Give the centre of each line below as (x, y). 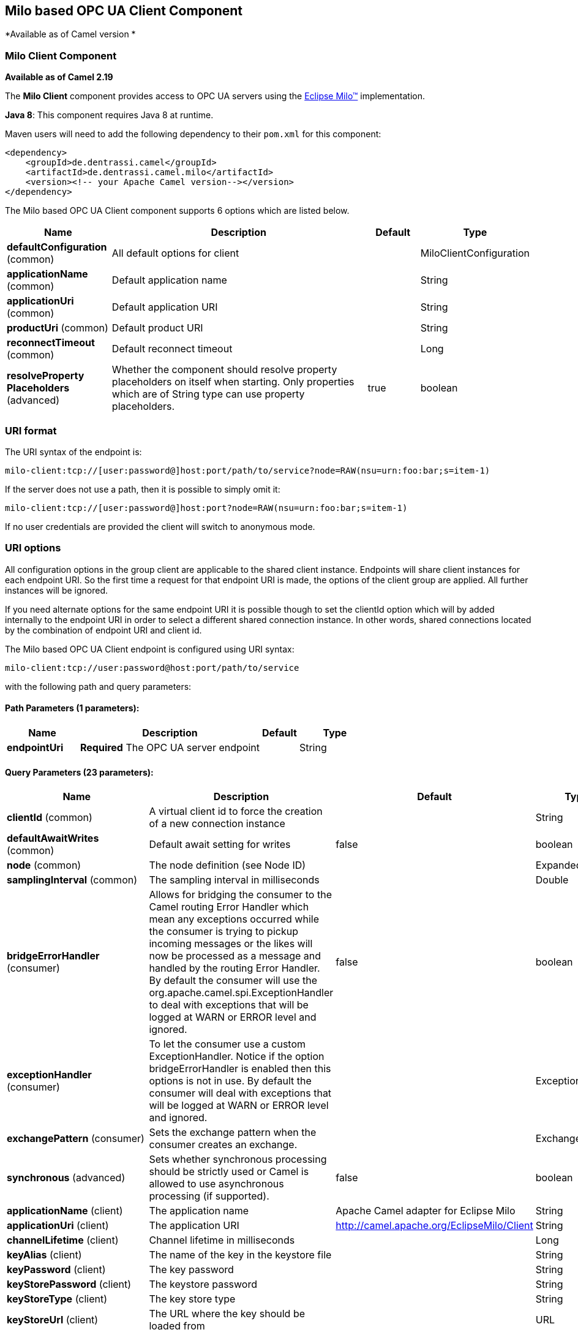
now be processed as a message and (235, 956)
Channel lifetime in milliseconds (222, 1240)
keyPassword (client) (56, 1270)
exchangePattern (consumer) (76, 1139)
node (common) (44, 865)
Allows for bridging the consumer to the (240, 895)
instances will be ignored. (57, 590)
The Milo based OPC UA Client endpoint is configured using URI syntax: (150, 649)
